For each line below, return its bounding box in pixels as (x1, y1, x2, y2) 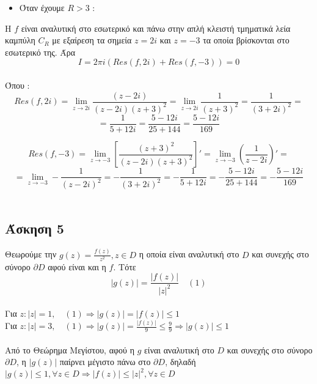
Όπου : (5, 78, 30, 91)
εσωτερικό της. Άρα (5, 45, 76, 58)
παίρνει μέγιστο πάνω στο (59, 355, 151, 368)
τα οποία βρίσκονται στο (203, 34, 290, 46)
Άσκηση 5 (5, 219, 64, 238)
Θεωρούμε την (5, 248, 57, 260)
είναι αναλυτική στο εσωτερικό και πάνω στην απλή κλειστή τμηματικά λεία (21, 21, 291, 34)
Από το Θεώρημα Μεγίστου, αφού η (5, 343, 134, 356)
